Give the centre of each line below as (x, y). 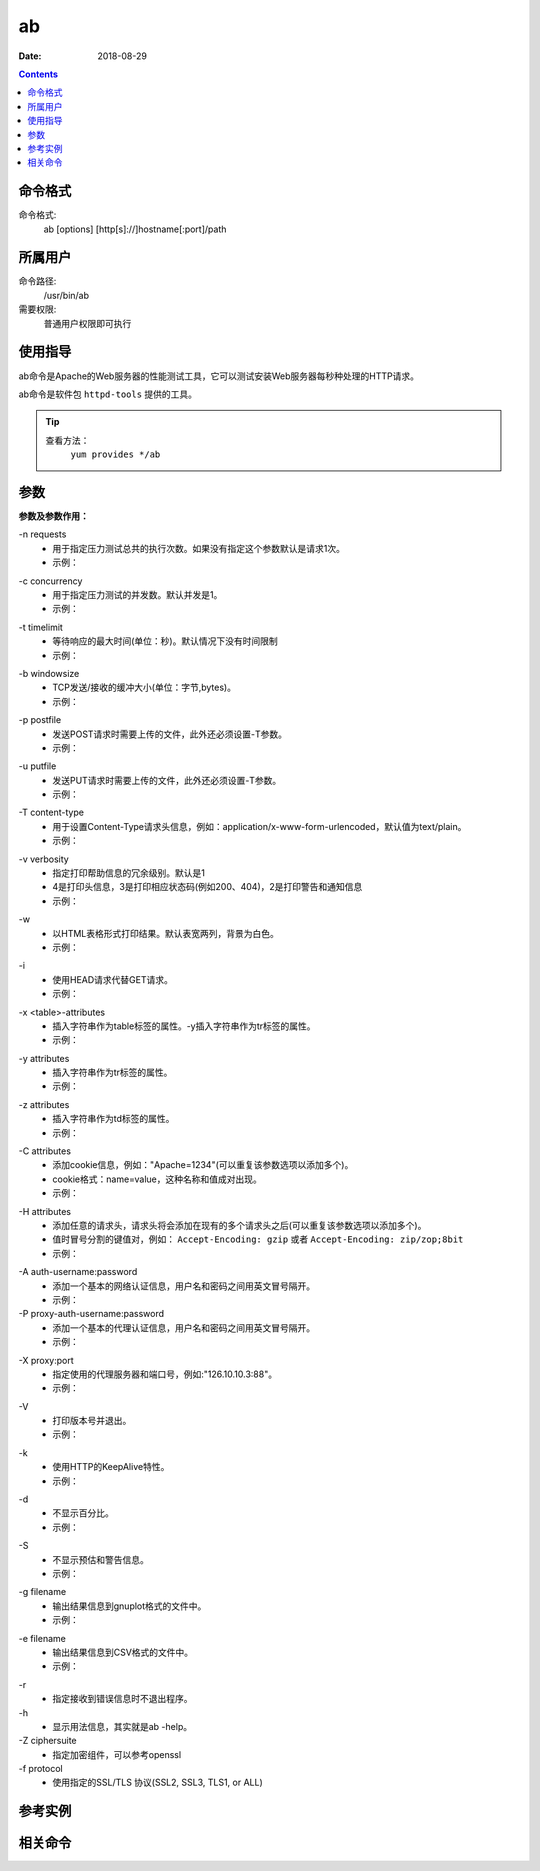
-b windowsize (49, 673)
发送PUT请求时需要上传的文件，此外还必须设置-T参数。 (167, 780)
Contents (38, 74)
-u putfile (37, 766)
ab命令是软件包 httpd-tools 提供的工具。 (108, 394)
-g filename (42, 1592)
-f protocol (41, 1769)
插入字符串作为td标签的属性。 (113, 1119)
